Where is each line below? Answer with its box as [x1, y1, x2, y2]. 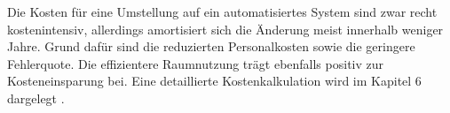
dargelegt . [7, 88, 65, 107]
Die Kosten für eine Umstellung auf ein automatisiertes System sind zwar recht [7, 3, 438, 20]
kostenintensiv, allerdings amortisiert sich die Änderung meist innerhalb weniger [7, 19, 444, 38]
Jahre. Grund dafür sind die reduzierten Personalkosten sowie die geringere [7, 37, 415, 56]
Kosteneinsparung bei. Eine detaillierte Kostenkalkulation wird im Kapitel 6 [7, 72, 422, 90]
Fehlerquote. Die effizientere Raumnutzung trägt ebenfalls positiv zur [7, 54, 384, 72]
